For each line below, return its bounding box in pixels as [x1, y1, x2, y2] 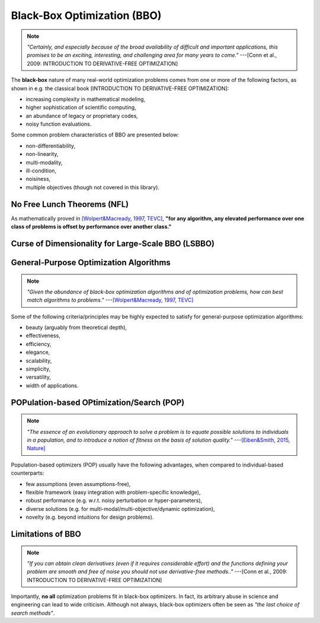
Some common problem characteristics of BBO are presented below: [11, 131, 179, 139]
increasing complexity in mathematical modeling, [25, 95, 145, 103]
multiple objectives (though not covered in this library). [25, 184, 160, 191]
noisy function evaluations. [25, 120, 92, 127]
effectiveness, [25, 332, 60, 339]
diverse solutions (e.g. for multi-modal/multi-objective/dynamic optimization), [25, 505, 216, 512]
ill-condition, [25, 167, 56, 174]
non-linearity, [25, 151, 59, 158]
